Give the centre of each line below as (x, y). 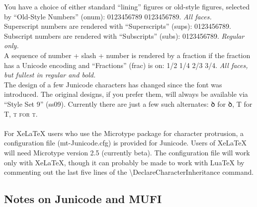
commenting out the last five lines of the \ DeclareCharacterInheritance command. (129, 172)
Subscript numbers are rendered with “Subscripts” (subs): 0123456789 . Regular (124, 35)
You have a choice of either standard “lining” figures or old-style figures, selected (127, 6)
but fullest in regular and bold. (50, 75)
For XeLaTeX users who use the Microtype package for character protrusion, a (124, 133)
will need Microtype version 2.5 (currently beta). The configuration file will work (127, 152)
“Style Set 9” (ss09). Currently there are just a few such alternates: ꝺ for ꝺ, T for (128, 103)
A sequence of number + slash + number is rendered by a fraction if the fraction (127, 55)
